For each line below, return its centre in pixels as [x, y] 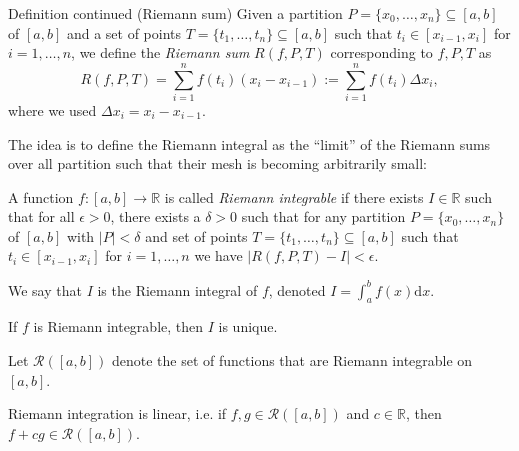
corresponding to [381, 52]
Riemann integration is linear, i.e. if [117, 413]
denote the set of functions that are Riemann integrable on [292, 359]
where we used [52, 109]
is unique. [248, 326]
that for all [41, 216]
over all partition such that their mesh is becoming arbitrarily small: [218, 163]
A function [41, 196]
